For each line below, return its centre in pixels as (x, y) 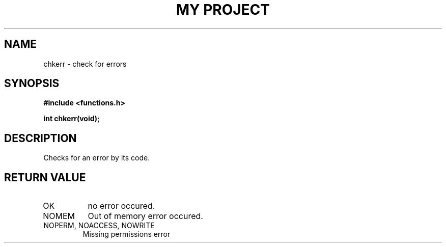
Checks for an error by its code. (97, 158)
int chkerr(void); (72, 119)
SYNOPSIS (32, 84)
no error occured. (121, 206)
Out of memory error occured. (145, 216)
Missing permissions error (127, 234)
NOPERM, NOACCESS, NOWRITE (99, 226)
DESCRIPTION (40, 138)
